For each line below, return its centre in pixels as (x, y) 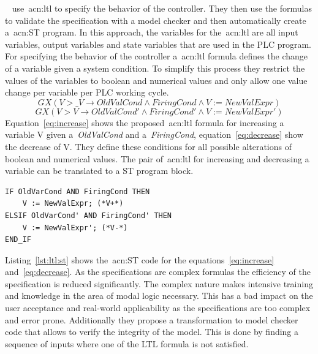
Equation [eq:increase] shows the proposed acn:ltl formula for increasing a (145, 122)
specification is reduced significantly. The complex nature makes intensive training (159, 283)
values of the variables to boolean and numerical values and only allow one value (156, 80)
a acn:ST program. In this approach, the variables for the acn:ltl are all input (152, 32)
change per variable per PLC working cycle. (87, 92)
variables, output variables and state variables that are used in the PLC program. (158, 44)
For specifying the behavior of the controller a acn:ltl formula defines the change (157, 56)
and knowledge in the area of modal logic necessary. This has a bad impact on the (159, 296)
